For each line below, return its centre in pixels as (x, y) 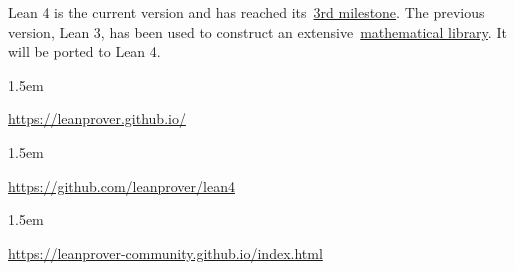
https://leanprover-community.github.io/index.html (165, 252)
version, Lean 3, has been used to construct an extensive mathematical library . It (257, 31)
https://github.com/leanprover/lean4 (121, 185)
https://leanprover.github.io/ (97, 118)
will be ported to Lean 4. (84, 51)
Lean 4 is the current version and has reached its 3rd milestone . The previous (246, 12)
